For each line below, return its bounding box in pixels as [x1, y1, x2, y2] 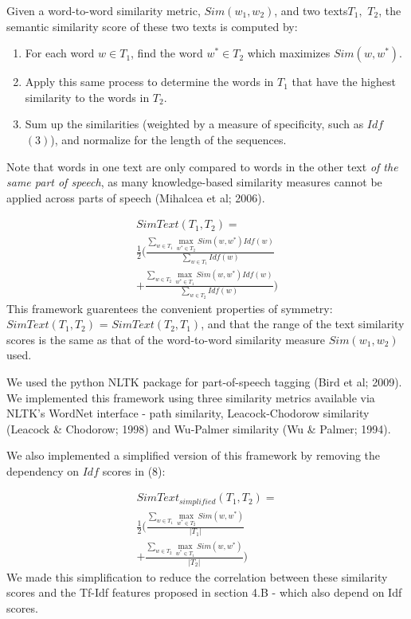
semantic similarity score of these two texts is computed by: [6, 18, 298, 34]
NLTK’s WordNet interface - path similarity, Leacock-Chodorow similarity [6, 405, 370, 421]
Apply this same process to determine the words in [25, 73, 274, 90]
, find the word [131, 45, 203, 61]
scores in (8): [102, 462, 166, 479]
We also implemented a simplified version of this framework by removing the [6, 447, 381, 464]
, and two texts [274, 2, 348, 18]
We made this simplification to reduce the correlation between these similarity [6, 568, 388, 585]
